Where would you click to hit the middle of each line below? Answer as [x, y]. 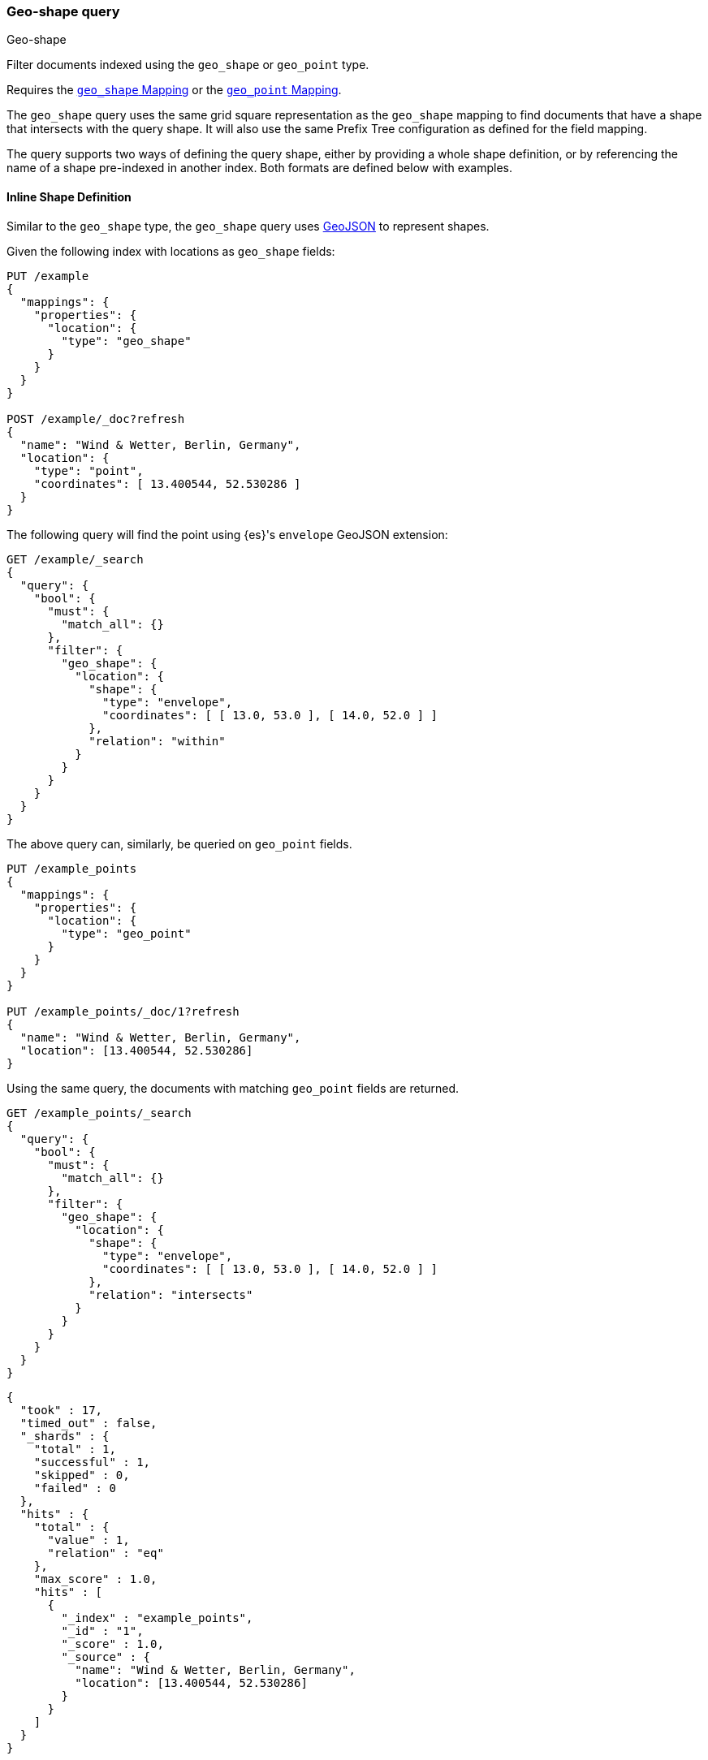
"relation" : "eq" [106, 1553]
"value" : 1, [88, 1540]
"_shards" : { [65, 1436]
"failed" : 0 [75, 1488]
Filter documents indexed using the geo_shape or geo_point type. [188, 65]
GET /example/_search [75, 559]
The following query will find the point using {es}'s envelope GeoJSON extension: [227, 534]
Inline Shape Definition [69, 196]
